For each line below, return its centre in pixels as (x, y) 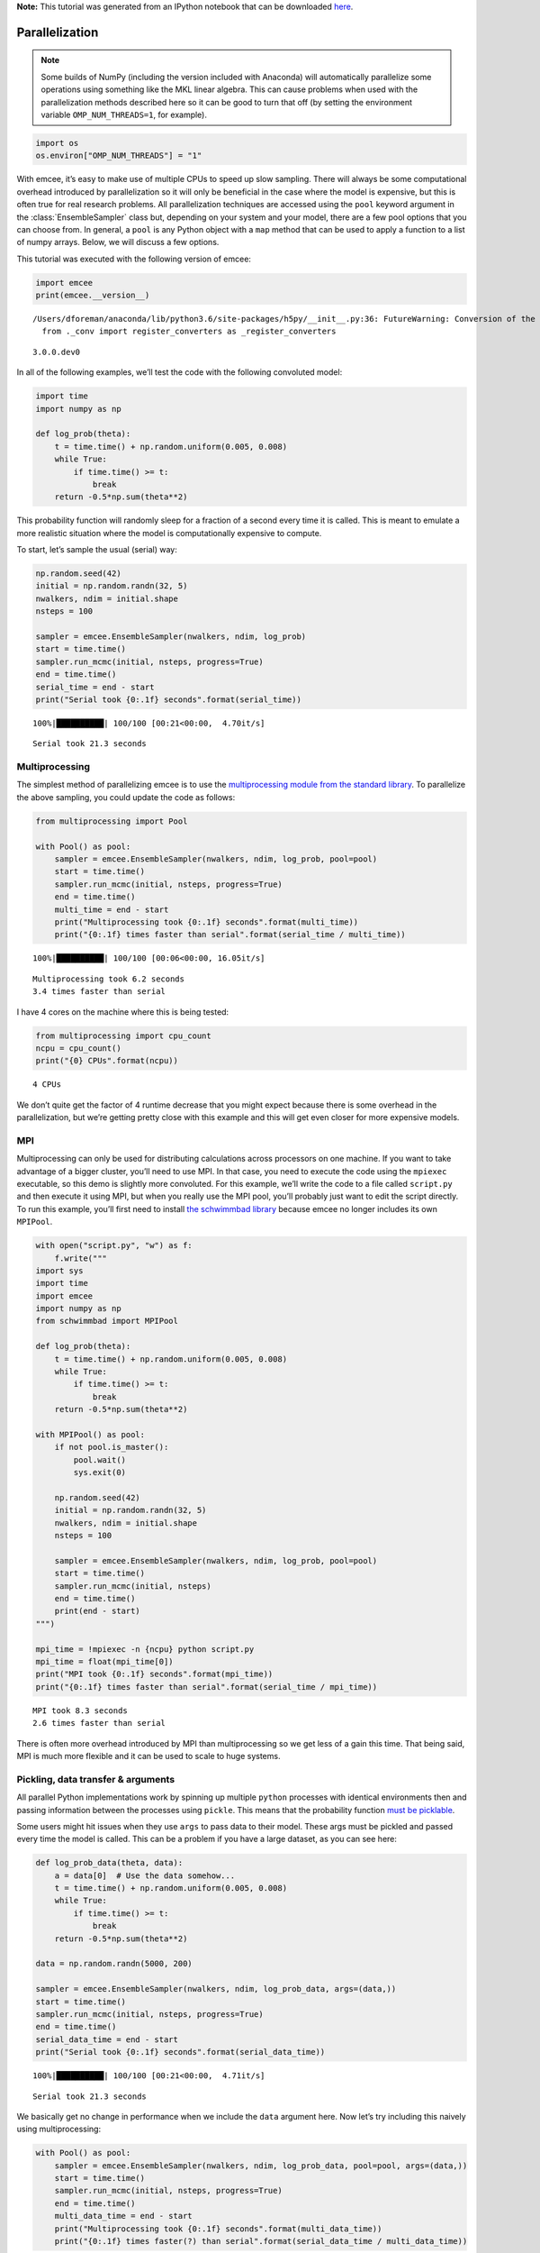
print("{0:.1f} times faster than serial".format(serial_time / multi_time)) (230, 935)
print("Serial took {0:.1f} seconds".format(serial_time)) (168, 699)
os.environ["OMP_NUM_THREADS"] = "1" (119, 156)
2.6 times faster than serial (99, 1723)
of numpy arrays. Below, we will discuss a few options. (118, 242)
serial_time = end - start (95, 687)
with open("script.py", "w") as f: (114, 1245)
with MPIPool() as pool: (90, 1434)
